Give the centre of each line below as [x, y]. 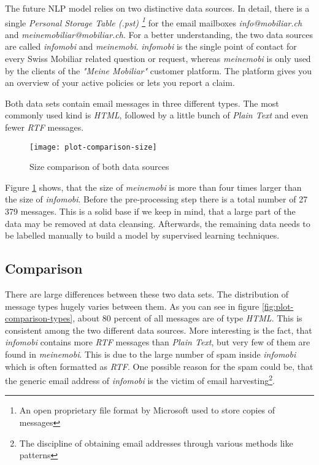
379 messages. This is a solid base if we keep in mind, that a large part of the [150, 211]
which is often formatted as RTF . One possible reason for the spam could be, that [159, 366]
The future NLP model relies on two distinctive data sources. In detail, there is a [157, 8]
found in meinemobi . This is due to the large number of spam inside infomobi [151, 354]
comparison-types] [39, 318]
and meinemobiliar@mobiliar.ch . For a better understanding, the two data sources [159, 34]
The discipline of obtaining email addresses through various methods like [156, 443]
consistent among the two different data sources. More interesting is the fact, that [159, 330]
